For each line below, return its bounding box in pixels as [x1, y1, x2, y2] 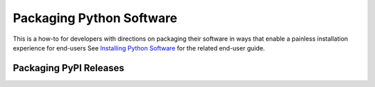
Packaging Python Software [12, 10, 178, 26]
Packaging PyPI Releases [12, 62, 124, 74]
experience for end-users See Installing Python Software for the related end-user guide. [12, 43, 265, 52]
